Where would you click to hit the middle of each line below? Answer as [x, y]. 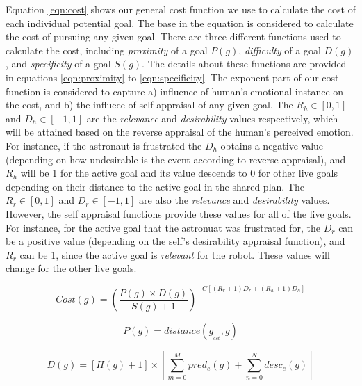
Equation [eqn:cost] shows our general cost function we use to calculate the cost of [181, 9]
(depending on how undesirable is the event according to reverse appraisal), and [176, 159]
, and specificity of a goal [58, 64]
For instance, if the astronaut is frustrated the [104, 145]
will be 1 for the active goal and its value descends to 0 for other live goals [179, 173]
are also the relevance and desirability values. [235, 200]
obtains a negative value [272, 145]
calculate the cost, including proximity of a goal [107, 50]
